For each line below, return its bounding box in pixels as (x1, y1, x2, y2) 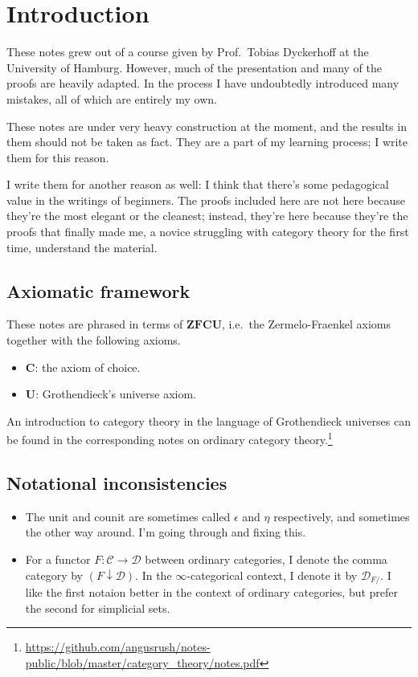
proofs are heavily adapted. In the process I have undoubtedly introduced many (6, 75, 400, 92)
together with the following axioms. (6, 332, 181, 349)
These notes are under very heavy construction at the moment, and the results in (6, 117, 407, 134)
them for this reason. (6, 149, 109, 165)
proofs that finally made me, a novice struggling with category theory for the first (6, 223, 409, 240)
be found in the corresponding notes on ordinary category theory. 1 (6, 429, 333, 448)
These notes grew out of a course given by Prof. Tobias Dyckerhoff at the (6, 43, 369, 60)
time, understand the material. (6, 239, 158, 255)
